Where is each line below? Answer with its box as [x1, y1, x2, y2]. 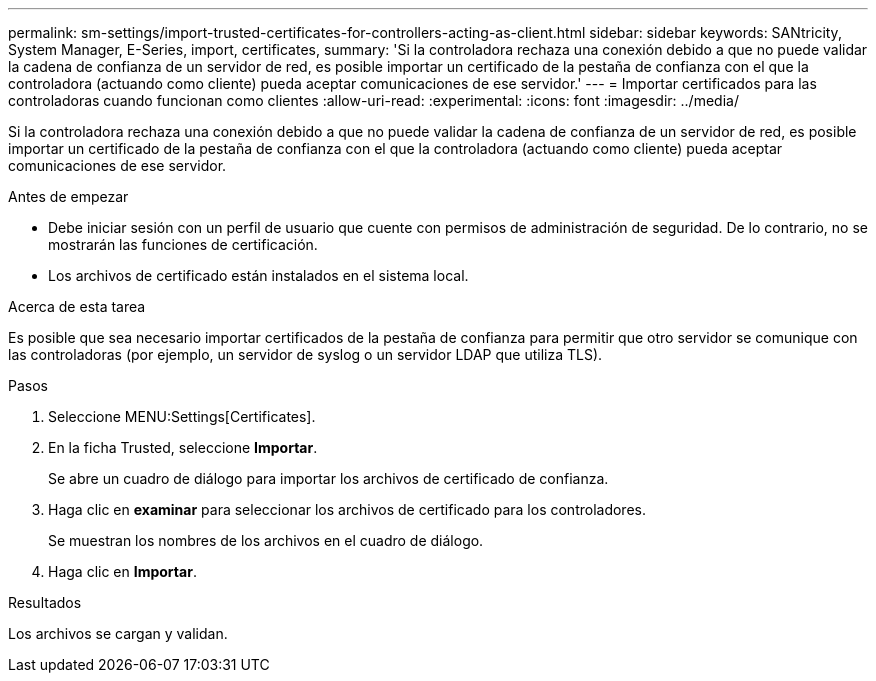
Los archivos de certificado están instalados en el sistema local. [48, 267, 469, 284]
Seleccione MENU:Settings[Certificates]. [48, 408, 316, 425]
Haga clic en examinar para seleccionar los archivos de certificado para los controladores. [48, 501, 646, 518]
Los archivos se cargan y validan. [8, 625, 228, 642]
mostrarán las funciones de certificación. [48, 236, 318, 253]
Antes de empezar [8, 188, 129, 205]
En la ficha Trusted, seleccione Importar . [48, 439, 318, 456]
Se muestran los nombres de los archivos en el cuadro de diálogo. [48, 532, 484, 549]
